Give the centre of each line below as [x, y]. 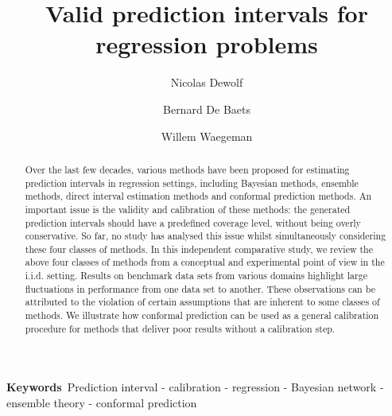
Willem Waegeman [207, 136]
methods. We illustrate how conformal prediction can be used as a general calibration [202, 315]
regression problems [207, 44]
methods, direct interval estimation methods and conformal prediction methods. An [198, 196]
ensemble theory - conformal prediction [102, 403]
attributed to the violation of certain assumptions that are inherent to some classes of [202, 302]
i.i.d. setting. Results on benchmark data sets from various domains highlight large [196, 276]
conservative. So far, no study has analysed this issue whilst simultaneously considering [206, 236]
